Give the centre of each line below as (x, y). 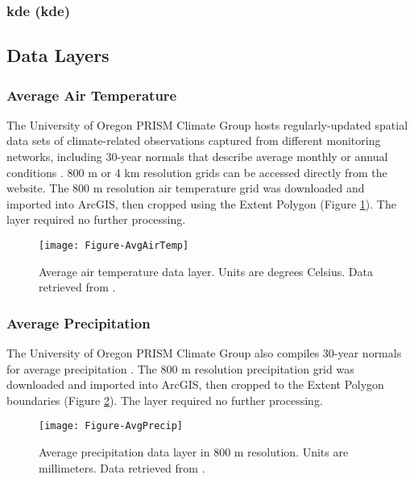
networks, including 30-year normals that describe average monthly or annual (197, 157)
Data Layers (58, 55)
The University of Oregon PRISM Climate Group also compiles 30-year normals (204, 353)
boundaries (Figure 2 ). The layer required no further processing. (165, 400)
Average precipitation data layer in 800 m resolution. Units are (194, 452)
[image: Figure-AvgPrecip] (111, 426)
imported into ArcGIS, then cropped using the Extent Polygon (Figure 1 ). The (201, 203)
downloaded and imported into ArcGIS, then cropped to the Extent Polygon (195, 384)
